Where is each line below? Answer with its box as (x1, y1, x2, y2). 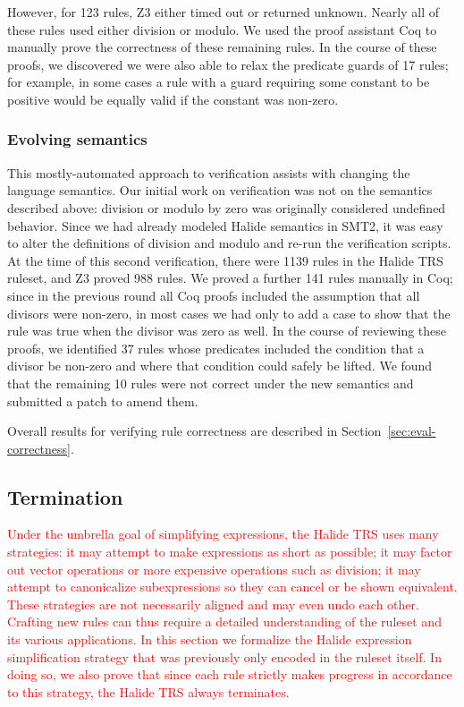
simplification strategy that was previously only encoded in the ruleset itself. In (7, 647, 442, 666)
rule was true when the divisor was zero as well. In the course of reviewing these (7, 321, 447, 340)
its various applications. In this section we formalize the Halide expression (7, 630, 412, 649)
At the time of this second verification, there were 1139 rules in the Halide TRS (7, 251, 443, 269)
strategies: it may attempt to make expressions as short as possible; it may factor (7, 542, 452, 561)
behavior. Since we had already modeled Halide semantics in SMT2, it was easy (7, 216, 443, 234)
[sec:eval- (387, 422, 436, 440)
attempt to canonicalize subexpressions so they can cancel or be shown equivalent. (7, 577, 458, 596)
